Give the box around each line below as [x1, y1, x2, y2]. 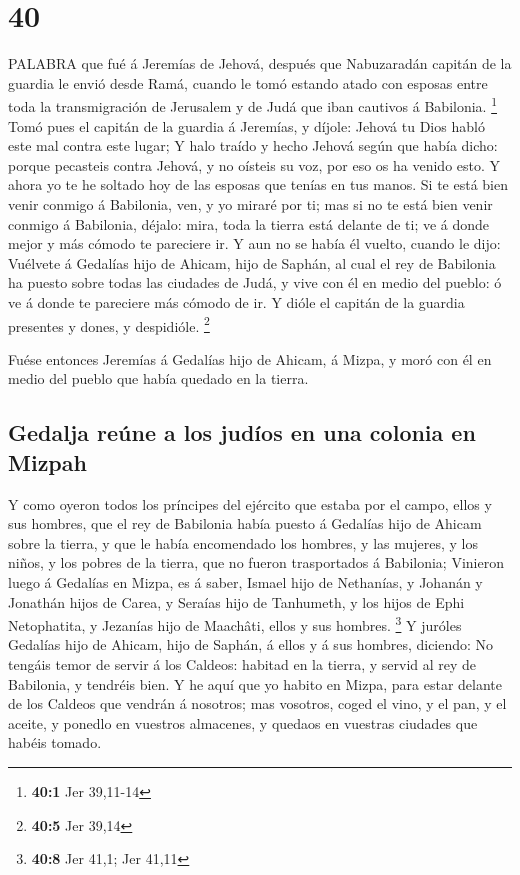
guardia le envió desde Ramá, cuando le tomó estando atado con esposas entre [8, 72, 488, 93]
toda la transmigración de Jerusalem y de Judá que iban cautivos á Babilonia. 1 [8, 93, 498, 116]
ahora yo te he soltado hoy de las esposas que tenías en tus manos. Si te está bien [8, 174, 508, 195]
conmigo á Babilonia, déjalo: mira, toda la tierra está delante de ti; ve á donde [8, 213, 490, 234]
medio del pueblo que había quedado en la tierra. [8, 368, 309, 389]
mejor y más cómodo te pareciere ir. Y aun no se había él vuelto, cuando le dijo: [8, 233, 501, 254]
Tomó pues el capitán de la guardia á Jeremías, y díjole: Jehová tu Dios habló [8, 115, 485, 136]
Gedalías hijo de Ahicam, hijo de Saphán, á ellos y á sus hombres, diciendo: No [8, 634, 494, 655]
